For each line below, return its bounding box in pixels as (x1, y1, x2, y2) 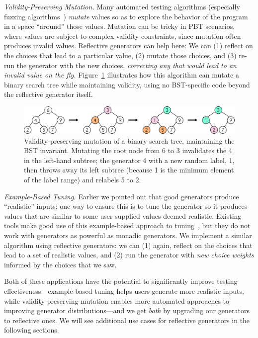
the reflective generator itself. (4, 89, 93, 99)
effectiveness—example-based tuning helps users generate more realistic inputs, (4, 285, 244, 296)
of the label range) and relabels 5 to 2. (24, 174, 141, 184)
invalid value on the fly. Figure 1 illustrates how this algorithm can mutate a (4, 70, 239, 80)
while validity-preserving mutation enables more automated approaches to (4, 295, 230, 306)
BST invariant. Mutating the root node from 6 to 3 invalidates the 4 (24, 145, 232, 156)
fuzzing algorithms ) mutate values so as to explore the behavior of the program (4, 11, 248, 21)
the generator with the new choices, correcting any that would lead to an (16, 60, 237, 70)
